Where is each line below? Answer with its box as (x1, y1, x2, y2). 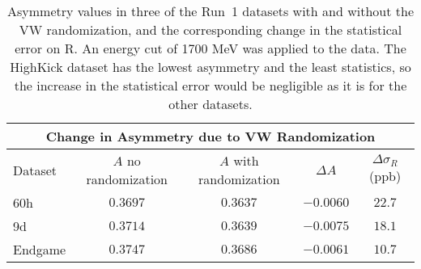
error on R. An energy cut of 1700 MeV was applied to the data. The (15, 39, 406, 57)
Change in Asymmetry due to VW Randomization (45, 127, 376, 145)
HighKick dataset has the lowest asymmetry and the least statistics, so (10, 57, 411, 76)
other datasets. (168, 95, 253, 113)
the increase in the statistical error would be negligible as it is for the (14, 76, 407, 95)
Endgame (13, 240, 66, 258)
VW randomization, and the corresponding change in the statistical (19, 20, 402, 39)
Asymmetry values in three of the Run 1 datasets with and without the (7, 2, 414, 20)
